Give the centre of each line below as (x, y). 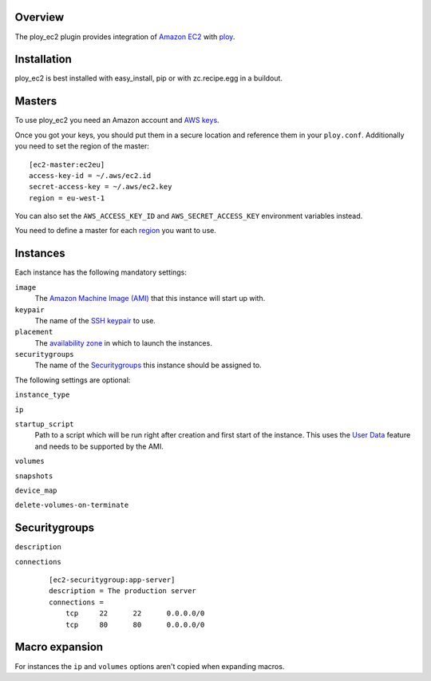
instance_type (42, 395)
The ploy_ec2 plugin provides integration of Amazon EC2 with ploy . (125, 37)
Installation (43, 59)
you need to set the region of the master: (82, 146)
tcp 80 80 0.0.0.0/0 (135, 624)
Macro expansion (59, 647)
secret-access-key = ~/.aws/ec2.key (101, 187)
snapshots (34, 476)
